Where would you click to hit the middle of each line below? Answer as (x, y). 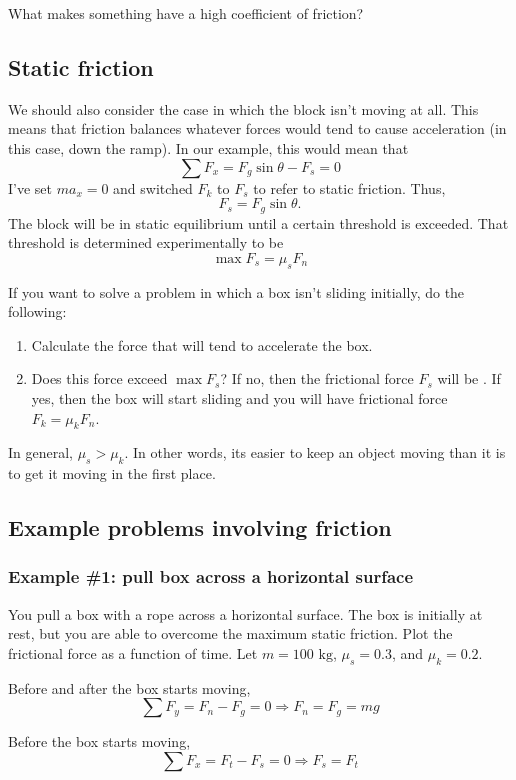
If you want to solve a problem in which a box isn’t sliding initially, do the (236, 291)
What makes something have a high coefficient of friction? (186, 13)
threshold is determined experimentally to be (146, 242)
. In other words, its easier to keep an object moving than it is (315, 452)
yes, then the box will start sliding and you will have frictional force (239, 397)
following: (37, 311)
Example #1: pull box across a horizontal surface (211, 576)
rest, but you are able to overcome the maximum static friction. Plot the (230, 633)
